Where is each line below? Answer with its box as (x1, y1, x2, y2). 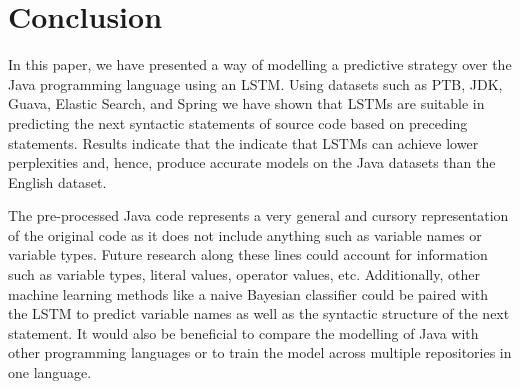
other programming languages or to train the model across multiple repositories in (8, 342, 512, 363)
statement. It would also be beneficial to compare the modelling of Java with (8, 322, 479, 343)
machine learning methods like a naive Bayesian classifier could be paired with (8, 283, 489, 304)
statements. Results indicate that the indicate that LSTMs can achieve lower (8, 132, 479, 153)
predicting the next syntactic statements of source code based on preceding (8, 112, 468, 133)
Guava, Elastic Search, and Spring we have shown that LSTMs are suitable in (8, 93, 485, 114)
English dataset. (8, 171, 107, 192)
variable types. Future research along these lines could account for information (8, 244, 488, 265)
